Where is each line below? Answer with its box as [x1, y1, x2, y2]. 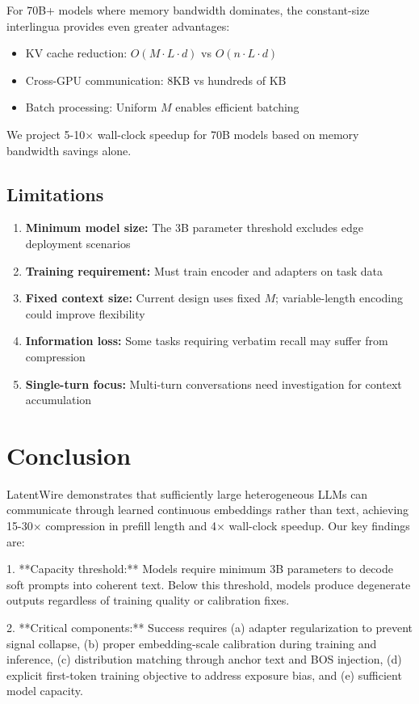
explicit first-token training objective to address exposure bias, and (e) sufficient [6, 666, 402, 683]
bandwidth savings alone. [6, 141, 132, 158]
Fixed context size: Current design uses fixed [25, 289, 261, 306]
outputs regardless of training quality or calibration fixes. [6, 592, 290, 609]
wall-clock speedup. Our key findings [228, 517, 410, 534]
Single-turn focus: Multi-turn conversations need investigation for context [25, 375, 402, 392]
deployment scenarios [25, 234, 131, 251]
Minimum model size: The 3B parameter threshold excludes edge [25, 219, 363, 236]
